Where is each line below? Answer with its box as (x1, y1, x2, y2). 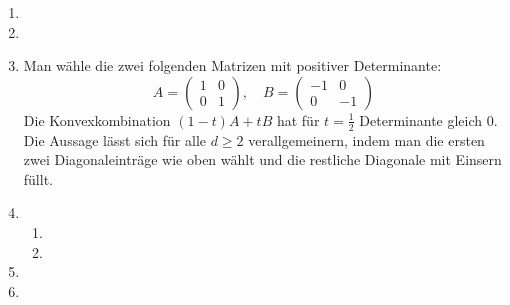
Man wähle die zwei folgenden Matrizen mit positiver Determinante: (23, 55, 442, 76)
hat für (276, 109, 320, 130)
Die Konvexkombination (23, 109, 171, 130)
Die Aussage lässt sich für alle (23, 129, 206, 150)
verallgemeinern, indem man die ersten (248, 129, 485, 150)
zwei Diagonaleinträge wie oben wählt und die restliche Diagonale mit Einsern (23, 149, 502, 170)
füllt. (23, 168, 53, 189)
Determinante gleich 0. (359, 109, 498, 130)
